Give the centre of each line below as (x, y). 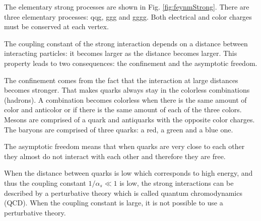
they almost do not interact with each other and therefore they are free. (115, 156)
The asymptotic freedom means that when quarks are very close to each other (124, 146)
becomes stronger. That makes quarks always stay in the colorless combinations (127, 90)
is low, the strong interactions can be (177, 182)
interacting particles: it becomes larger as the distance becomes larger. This (121, 53)
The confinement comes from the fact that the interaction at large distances (121, 80)
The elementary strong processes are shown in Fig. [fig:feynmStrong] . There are (127, 7)
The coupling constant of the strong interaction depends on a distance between (126, 43)
